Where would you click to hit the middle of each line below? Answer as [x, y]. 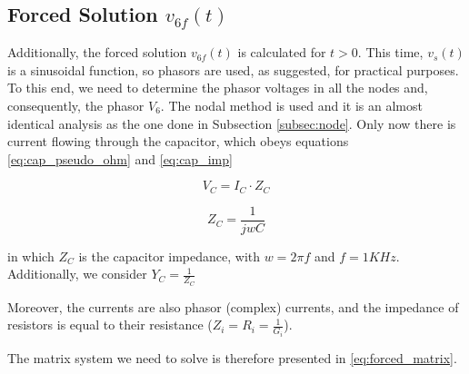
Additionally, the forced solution [97, 52]
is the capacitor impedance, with [170, 256]
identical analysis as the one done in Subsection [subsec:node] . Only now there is [232, 123]
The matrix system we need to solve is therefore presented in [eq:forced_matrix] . [232, 357]
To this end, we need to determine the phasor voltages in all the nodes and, [218, 88]
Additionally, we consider [77, 274]
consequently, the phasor [76, 105]
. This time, [390, 52]
